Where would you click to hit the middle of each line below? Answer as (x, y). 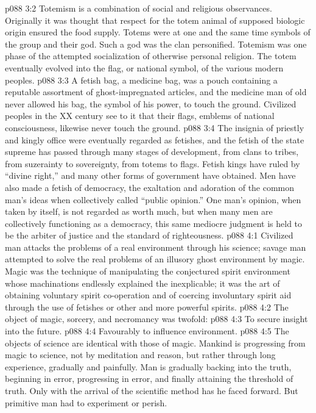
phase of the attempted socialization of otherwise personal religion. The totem (151, 56)
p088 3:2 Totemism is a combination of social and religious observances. (139, 8)
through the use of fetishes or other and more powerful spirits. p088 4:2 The (147, 307)
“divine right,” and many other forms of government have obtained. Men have (150, 175)
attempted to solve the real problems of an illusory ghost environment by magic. (155, 259)
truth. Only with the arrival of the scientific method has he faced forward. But (152, 390)
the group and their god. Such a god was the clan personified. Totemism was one (156, 44)
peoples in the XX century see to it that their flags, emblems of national (140, 116)
